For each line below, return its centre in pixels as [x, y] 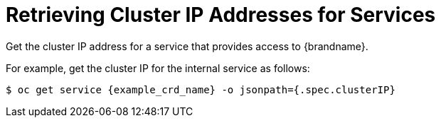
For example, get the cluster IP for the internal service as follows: [158, 68]
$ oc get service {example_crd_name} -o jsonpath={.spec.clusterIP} [201, 89]
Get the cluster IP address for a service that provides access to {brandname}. [187, 46]
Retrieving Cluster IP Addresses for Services [221, 15]
